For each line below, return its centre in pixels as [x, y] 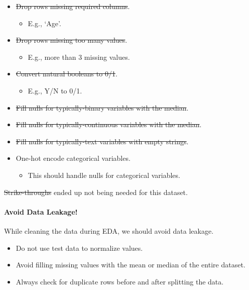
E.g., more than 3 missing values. [79, 57]
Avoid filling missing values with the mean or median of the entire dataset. [131, 265]
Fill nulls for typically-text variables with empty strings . [102, 141]
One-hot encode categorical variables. [73, 158]
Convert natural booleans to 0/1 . [67, 74]
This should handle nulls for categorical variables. [104, 175]
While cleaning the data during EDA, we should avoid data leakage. [109, 230]
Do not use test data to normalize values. [79, 248]
